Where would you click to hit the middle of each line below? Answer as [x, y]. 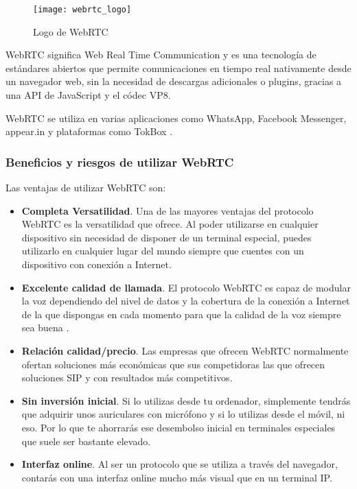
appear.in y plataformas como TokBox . [89, 131]
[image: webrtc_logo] [82, 10]
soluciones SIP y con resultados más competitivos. [127, 378]
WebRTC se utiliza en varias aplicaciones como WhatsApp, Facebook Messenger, [176, 118]
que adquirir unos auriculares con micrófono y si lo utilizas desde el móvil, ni [183, 414]
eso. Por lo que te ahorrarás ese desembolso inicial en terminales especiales [178, 427]
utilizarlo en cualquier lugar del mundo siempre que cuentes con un [163, 251]
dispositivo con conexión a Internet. [96, 264]
